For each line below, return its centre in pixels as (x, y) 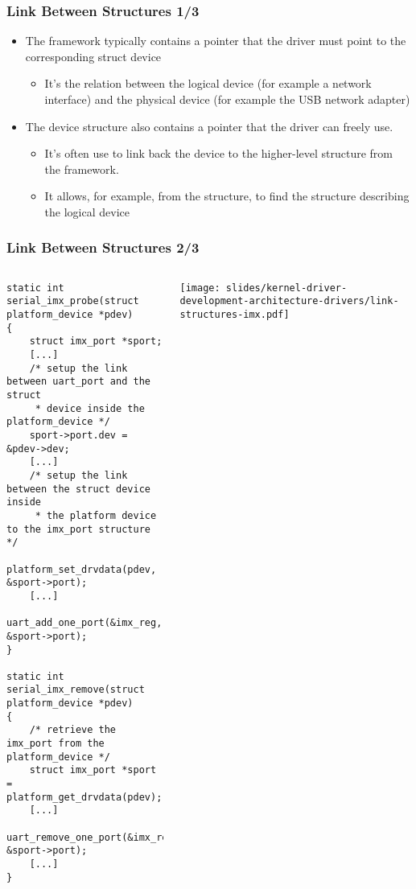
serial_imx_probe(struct (73, 301)
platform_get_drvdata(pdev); (84, 797)
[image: (200, 288)
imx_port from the (56, 744)
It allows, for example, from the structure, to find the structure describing (227, 196)
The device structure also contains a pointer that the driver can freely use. (209, 126)
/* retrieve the (73, 730)
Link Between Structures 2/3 (103, 247)
